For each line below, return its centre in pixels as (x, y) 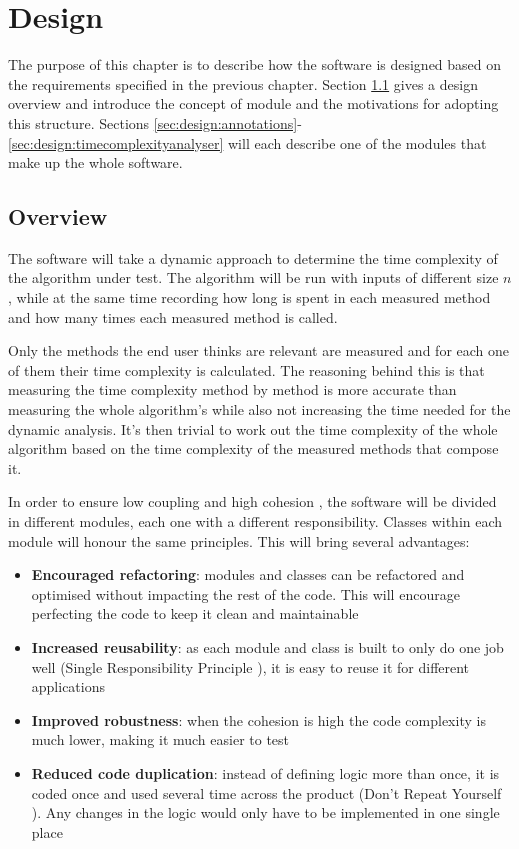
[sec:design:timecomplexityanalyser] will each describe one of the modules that (247, 142)
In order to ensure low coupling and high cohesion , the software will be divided (252, 501)
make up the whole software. (95, 162)
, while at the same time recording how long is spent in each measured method (249, 297)
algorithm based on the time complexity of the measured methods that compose (253, 448)
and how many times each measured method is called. (173, 316)
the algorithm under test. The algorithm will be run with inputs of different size (253, 277)
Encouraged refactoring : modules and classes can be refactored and (248, 574)
